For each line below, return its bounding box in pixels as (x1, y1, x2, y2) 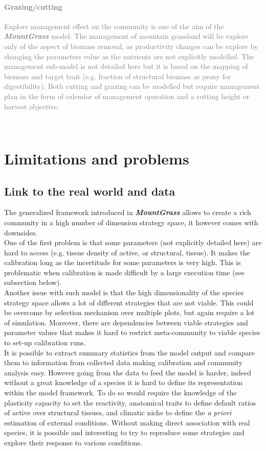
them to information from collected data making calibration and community (4, 357, 243, 368)
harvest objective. (4, 101, 59, 111)
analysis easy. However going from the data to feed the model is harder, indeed (4, 367, 252, 377)
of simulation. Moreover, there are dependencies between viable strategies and (4, 317, 248, 327)
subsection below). (4, 277, 62, 288)
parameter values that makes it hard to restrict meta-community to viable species (4, 327, 260, 338)
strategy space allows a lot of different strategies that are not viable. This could (4, 297, 254, 307)
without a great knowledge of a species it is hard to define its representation (4, 377, 243, 388)
